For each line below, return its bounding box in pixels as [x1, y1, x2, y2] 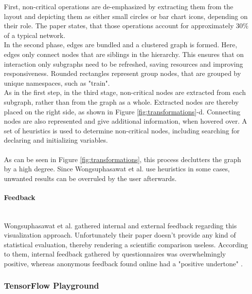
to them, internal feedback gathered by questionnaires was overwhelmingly [4, 249, 226, 259]
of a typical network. [4, 30, 66, 40]
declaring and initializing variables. [4, 135, 108, 145]
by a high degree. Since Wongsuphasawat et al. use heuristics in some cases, [4, 164, 230, 174]
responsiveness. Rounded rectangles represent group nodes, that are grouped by [4, 68, 241, 78]
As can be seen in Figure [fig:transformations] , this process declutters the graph [4, 154, 241, 164]
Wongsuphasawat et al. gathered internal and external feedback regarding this [4, 220, 237, 230]
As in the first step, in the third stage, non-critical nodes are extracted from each [4, 87, 246, 97]
